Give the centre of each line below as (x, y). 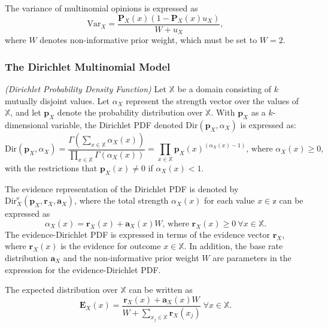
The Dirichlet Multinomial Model (88, 66)
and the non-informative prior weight (131, 257)
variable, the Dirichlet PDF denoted (117, 124)
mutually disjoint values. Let (57, 100)
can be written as (161, 290)
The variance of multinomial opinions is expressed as (101, 8)
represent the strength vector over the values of (212, 100)
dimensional (27, 124)
